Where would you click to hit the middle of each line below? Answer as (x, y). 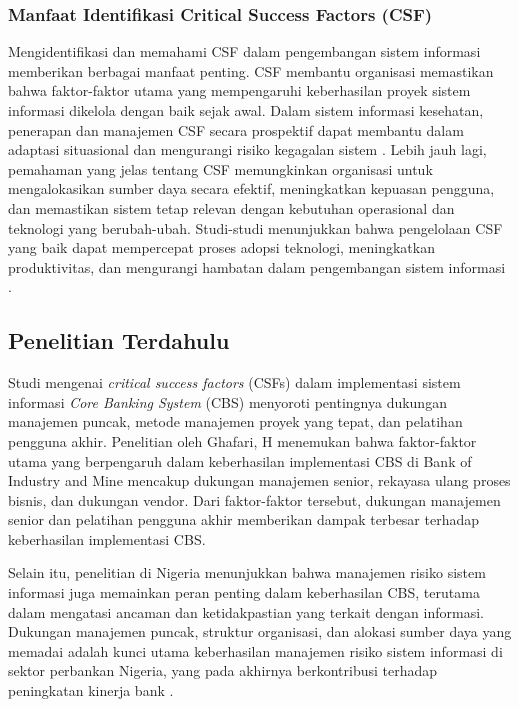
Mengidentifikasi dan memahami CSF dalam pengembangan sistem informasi (244, 51)
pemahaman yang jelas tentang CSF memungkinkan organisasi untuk (220, 168)
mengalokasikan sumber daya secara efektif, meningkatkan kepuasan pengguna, (251, 188)
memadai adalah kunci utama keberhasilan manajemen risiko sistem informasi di (255, 650)
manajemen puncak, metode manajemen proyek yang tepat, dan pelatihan (235, 421)
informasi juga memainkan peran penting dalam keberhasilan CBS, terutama (244, 592)
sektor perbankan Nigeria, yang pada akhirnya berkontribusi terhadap (223, 670)
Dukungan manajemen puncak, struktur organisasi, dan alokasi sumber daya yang (260, 631)
